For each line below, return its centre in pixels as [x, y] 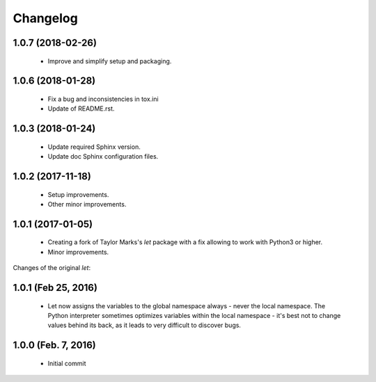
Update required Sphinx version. [94, 147]
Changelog [45, 18]
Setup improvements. [78, 194]
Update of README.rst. [81, 109]
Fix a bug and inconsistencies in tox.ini [103, 99]
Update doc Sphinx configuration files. [103, 157]
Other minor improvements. [87, 204]
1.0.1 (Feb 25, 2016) [55, 288]
